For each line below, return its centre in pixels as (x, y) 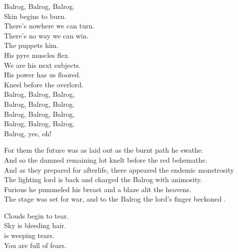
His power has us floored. (42, 75)
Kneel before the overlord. (44, 84)
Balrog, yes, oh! (28, 133)
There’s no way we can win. (46, 35)
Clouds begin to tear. (36, 215)
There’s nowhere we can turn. (49, 26)
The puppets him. (31, 45)
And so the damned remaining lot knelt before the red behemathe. (106, 159)
